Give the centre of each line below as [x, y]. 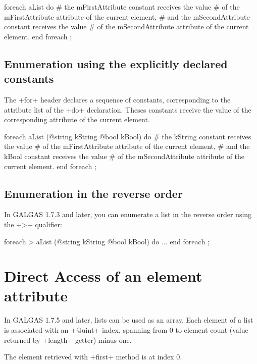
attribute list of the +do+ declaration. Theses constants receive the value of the [128, 109]
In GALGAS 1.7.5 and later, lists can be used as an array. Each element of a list [129, 320]
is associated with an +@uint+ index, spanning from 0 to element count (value [126, 330]
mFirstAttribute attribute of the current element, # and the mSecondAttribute [127, 16]
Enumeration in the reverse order [93, 193]
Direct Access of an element [103, 276]
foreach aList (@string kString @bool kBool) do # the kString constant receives [128, 136]
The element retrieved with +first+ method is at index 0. [93, 357]
